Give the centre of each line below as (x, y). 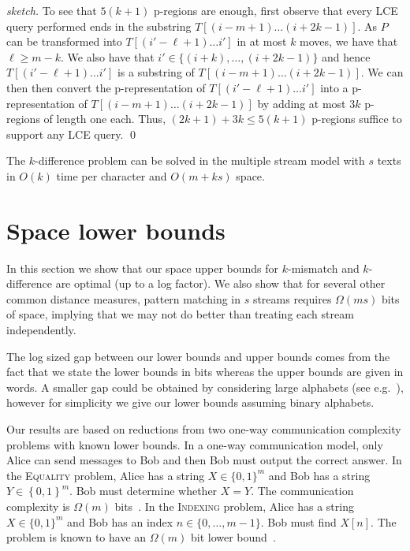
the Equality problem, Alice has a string (106, 475)
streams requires (292, 298)
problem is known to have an (76, 537)
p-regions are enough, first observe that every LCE (276, 10)
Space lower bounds (116, 230)
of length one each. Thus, (105, 119)
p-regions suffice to (357, 119)
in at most (262, 41)
